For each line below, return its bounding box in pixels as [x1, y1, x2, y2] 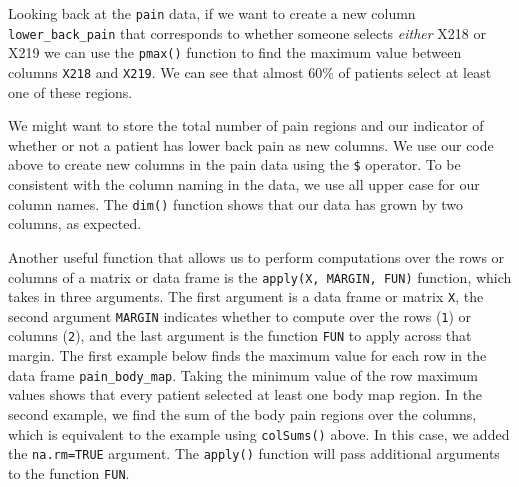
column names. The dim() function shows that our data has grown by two [8, 193, 464, 214]
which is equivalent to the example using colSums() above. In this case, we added [8, 423, 510, 444]
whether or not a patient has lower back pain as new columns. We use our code [8, 134, 494, 155]
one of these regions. [8, 81, 133, 102]
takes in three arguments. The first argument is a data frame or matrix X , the [8, 286, 484, 307]
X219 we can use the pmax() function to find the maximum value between [8, 42, 462, 63]
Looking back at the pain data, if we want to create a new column [8, 3, 416, 23]
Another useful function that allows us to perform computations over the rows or [8, 246, 505, 267]
